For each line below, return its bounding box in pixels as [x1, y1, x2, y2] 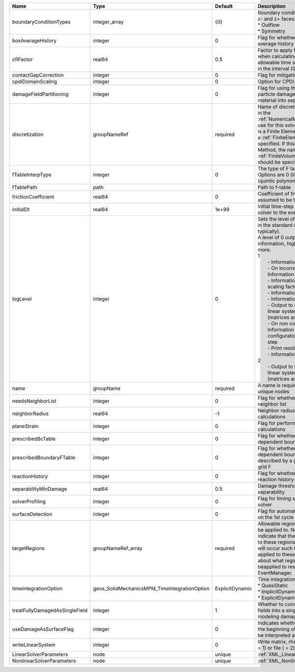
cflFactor [12, 56, 33, 62]
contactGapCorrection [12, 72, 64, 78]
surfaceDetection [12, 511, 53, 518]
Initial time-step [257, 203, 294, 210]
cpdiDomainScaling [12, 78, 58, 85]
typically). [257, 228, 281, 235]
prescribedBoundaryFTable [12, 454, 76, 461]
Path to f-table [257, 184, 291, 190]
